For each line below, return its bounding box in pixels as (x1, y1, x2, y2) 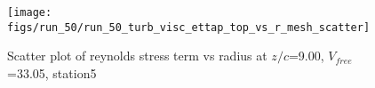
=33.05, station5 (7, 63, 97, 82)
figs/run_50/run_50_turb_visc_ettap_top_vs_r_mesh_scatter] (7, 20, 371, 34)
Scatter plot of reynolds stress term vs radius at (7, 46, 267, 65)
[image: (7, 6, 52, 19)
